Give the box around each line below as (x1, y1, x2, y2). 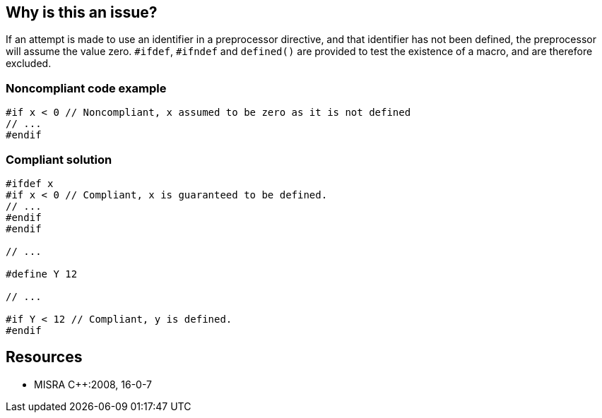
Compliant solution (6, 152, 112, 167)
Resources (6, 348, 83, 366)
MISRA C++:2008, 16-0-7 (34, 378, 152, 390)
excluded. (6, 57, 52, 70)
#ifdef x (6, 177, 54, 189)
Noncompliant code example (6, 80, 167, 95)
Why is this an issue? (6, 4, 158, 21)
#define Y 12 (6, 268, 78, 280)
